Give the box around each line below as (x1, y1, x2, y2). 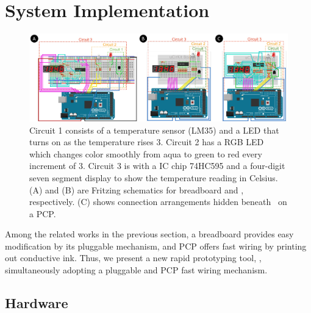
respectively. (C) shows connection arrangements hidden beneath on (29, 195, 287, 208)
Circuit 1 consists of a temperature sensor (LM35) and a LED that (29, 123, 279, 136)
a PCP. (29, 207, 56, 220)
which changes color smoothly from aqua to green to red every (29, 147, 262, 160)
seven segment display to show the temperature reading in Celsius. (29, 171, 278, 184)
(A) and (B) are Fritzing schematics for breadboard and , (29, 183, 244, 196)
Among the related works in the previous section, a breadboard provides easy (5, 228, 294, 240)
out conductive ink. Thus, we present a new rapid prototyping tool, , (5, 251, 262, 264)
